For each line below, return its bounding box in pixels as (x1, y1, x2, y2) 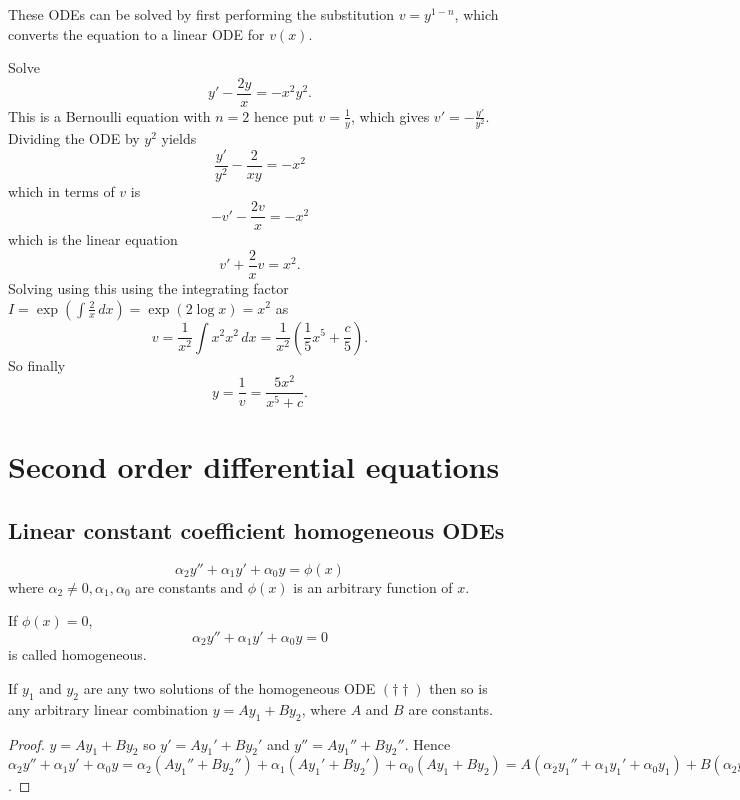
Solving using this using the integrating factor (8, 277, 289, 298)
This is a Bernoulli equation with (8, 105, 211, 126)
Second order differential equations (8, 446, 500, 487)
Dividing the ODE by (8, 127, 140, 148)
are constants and (135, 576, 244, 597)
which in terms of (8, 180, 115, 201)
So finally (8, 354, 66, 375)
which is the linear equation (8, 229, 178, 250)
